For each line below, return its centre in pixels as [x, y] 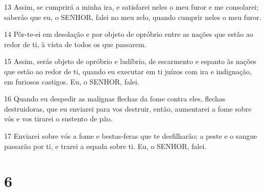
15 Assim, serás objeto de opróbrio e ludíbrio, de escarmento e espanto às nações [130, 61]
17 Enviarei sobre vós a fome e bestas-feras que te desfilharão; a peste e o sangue [131, 135]
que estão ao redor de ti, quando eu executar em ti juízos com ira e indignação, [128, 71]
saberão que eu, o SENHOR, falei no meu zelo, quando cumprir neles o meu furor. [133, 17]
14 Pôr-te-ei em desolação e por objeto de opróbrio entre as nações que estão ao [129, 34]
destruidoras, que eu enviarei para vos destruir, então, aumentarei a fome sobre [128, 108]
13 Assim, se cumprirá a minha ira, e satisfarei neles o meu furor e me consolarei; [131, 7]
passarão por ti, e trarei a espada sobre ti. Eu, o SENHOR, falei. [105, 146]
